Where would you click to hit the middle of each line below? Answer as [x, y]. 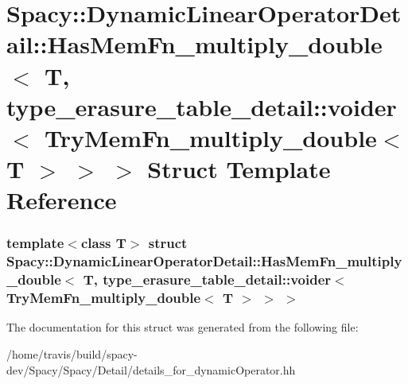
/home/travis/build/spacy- [72, 354]
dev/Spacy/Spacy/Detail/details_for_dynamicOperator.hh [151, 369]
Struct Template [239, 169]
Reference [62, 200]
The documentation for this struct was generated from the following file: [183, 327]
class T [103, 243]
